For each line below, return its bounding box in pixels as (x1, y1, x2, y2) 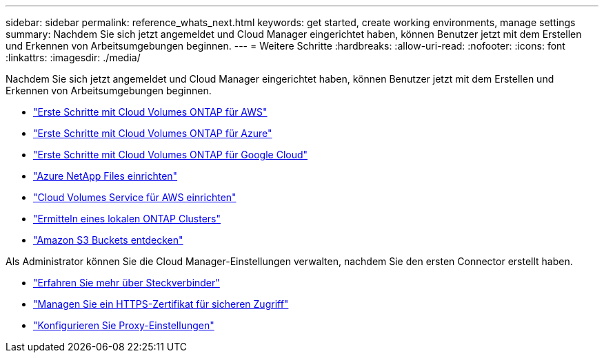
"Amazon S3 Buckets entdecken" (33, 234, 183, 246)
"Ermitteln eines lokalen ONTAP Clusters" (33, 213, 221, 224)
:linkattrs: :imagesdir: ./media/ (6, 52, 141, 63)
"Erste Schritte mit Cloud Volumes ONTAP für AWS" (33, 106, 268, 118)
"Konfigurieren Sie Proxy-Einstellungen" (33, 319, 214, 331)
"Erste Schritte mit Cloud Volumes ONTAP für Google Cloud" (33, 149, 308, 160)
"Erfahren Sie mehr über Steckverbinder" (33, 277, 220, 288)
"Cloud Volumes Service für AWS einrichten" (33, 191, 236, 203)
